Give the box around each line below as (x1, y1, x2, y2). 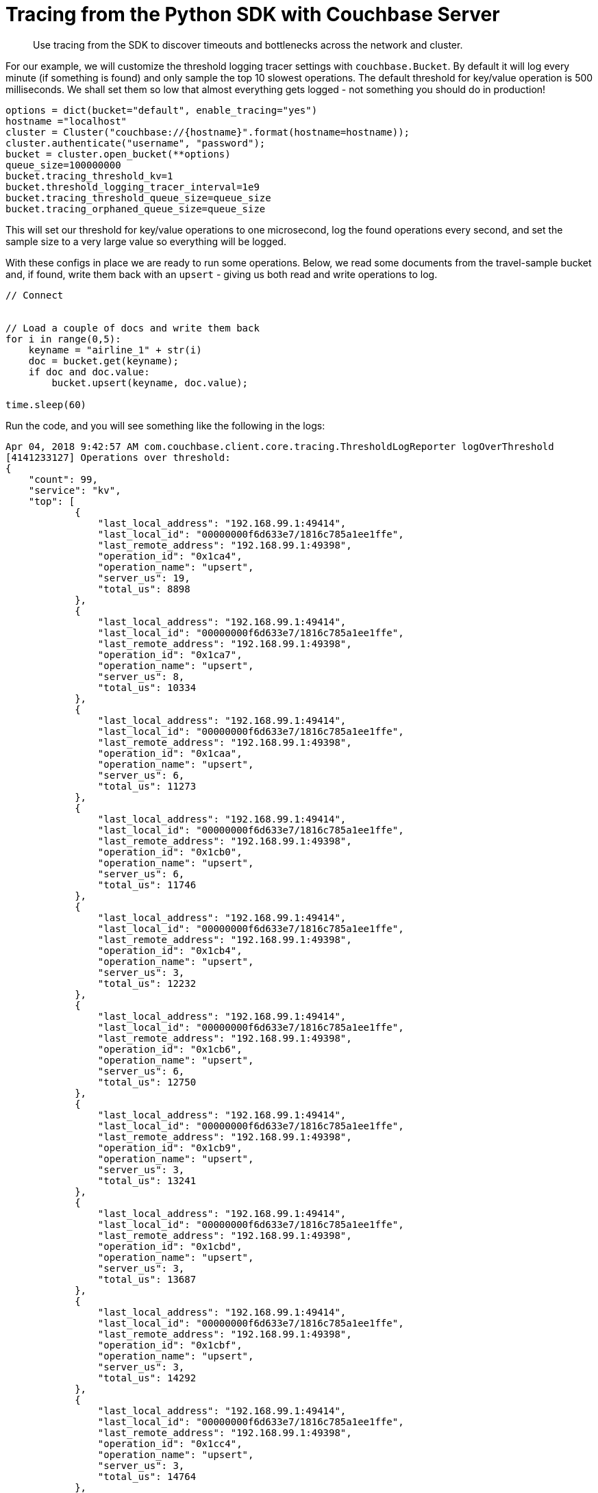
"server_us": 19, (97, 572, 190, 584)
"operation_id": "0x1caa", (97, 747, 242, 759)
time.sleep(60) (5, 399, 87, 410)
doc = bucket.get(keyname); (28, 355, 179, 366)
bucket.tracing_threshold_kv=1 (5, 170, 173, 181)
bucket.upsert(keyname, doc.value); (51, 377, 249, 388)
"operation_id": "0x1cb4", (97, 944, 242, 956)
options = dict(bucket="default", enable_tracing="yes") (5, 104, 318, 116)
